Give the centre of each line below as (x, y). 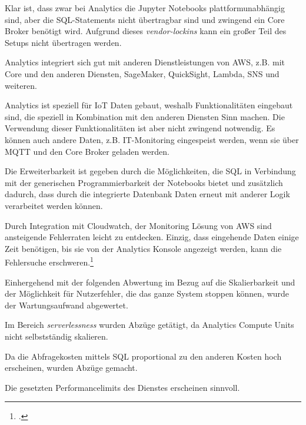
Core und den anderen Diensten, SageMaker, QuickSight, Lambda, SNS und (142, 73)
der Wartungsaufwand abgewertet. (66, 305)
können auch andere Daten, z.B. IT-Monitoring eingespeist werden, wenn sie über (152, 139)
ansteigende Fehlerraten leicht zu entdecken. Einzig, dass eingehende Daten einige (152, 237)
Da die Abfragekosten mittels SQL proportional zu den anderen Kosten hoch (143, 356)
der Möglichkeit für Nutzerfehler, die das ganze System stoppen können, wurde (147, 293)
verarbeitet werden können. (54, 205)
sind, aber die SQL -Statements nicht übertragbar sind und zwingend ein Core (145, 19)
